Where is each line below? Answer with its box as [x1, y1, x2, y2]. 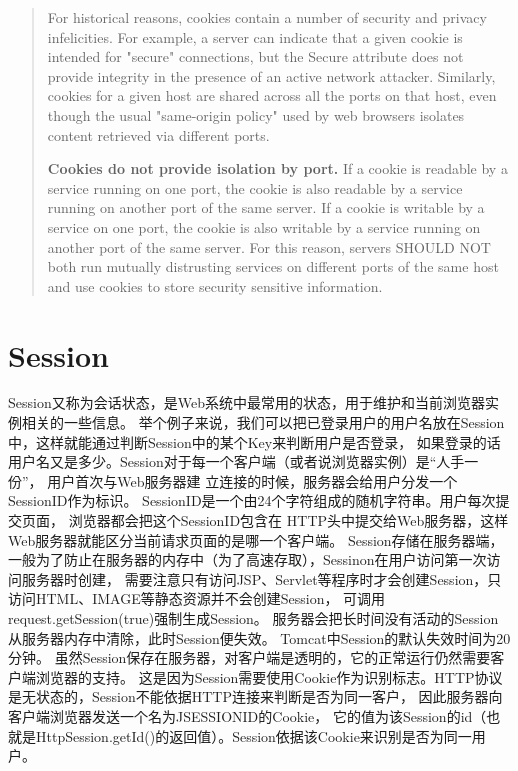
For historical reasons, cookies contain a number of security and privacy [47, 7, 487, 27]
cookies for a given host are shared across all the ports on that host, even [47, 85, 497, 106]
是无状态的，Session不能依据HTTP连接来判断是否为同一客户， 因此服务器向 [8, 686, 503, 707]
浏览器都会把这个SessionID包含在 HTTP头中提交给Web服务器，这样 [68, 510, 509, 530]
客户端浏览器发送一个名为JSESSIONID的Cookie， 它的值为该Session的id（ [8, 705, 487, 726]
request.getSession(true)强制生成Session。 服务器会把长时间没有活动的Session [8, 607, 499, 628]
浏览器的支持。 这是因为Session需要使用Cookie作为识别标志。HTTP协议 [35, 666, 503, 687]
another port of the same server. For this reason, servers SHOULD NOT [47, 236, 491, 257]
